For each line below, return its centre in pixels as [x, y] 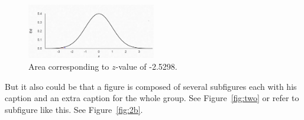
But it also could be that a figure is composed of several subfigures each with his [151, 86]
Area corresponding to [69, 67]
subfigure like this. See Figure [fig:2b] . [74, 109]
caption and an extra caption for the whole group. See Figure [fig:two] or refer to [152, 98]
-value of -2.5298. [146, 67]
